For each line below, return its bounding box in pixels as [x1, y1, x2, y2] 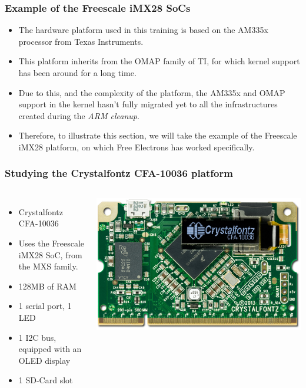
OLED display [18, 354, 71, 366]
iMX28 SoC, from [18, 248, 82, 261]
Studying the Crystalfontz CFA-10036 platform [5, 166, 233, 180]
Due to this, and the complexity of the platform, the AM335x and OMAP [18, 86, 285, 98]
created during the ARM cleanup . [18, 109, 139, 121]
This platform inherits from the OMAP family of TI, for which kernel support [18, 55, 300, 67]
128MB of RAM [18, 280, 76, 292]
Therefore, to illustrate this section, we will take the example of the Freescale [18, 129, 297, 142]
